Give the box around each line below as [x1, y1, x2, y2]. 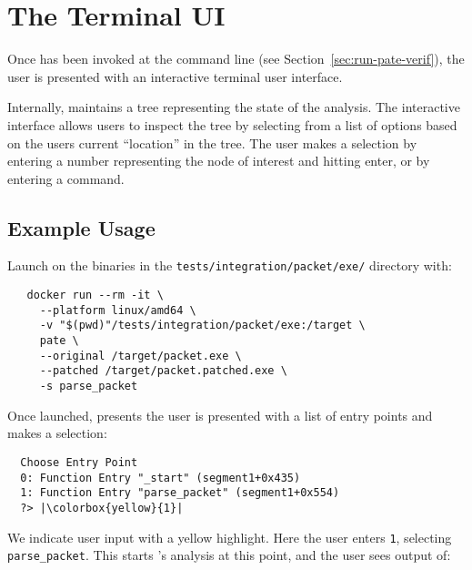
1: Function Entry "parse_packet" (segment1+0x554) [20, 486, 340, 500]
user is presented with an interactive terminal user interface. [7, 66, 343, 86]
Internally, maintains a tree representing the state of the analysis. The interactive [7, 97, 460, 117]
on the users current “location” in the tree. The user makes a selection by [7, 133, 417, 152]
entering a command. [7, 168, 125, 188]
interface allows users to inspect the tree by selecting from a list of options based [7, 115, 457, 134]
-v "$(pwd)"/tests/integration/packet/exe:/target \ [39, 319, 366, 332]
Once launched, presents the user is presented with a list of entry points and [7, 405, 433, 424]
